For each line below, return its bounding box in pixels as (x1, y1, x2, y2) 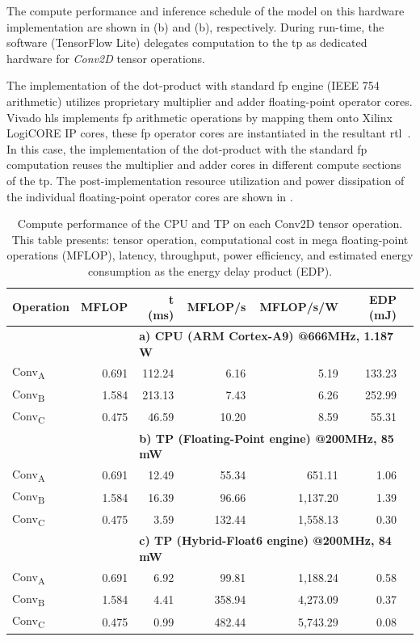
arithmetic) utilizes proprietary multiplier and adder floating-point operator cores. (6, 92, 413, 109)
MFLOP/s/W (259, 298, 338, 315)
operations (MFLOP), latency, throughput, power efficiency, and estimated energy (6, 247, 414, 264)
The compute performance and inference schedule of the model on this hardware (6, 2, 405, 19)
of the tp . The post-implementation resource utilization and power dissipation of (6, 171, 405, 188)
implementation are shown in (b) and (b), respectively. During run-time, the (6, 18, 384, 35)
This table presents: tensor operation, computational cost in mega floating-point (11, 230, 409, 247)
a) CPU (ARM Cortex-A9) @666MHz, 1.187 (139, 327, 394, 344)
